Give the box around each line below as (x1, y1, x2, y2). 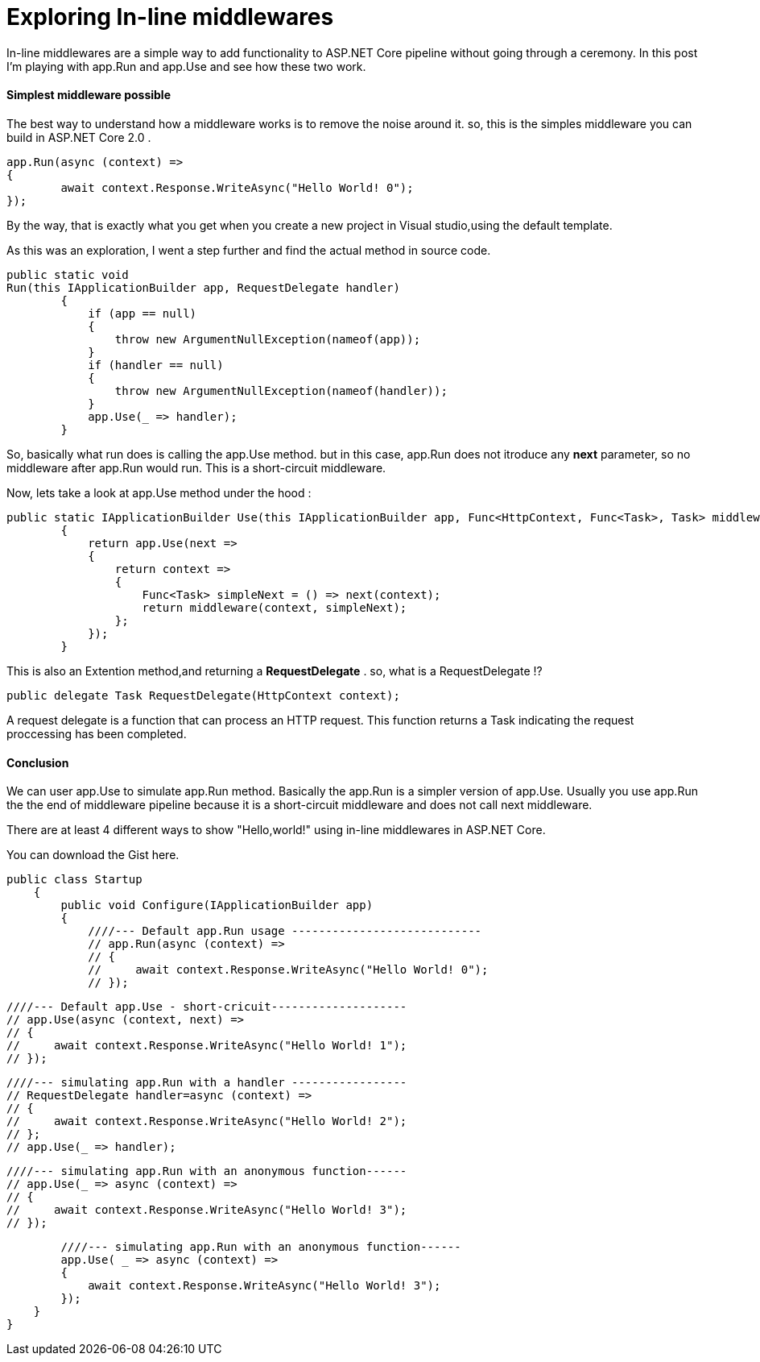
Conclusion (6, 755, 69, 770)
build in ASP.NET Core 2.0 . (6, 130, 151, 144)
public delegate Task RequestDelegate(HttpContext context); (6, 688, 400, 702)
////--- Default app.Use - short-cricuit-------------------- (6, 1000, 407, 1014)
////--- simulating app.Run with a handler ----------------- (6, 1076, 407, 1090)
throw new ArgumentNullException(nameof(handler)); (114, 384, 448, 397)
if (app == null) (88, 306, 197, 320)
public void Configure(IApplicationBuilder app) (60, 899, 374, 912)
